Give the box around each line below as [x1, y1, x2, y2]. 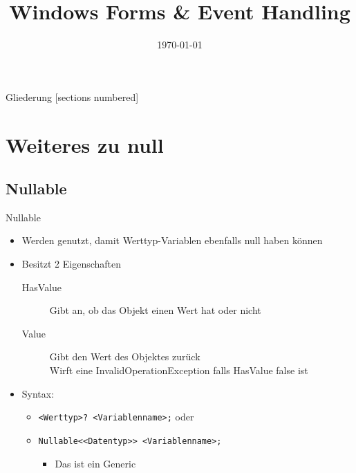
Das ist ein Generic [55, 456, 136, 470]
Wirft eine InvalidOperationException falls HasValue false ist [49, 363, 308, 378]
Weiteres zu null [6, 130, 164, 158]
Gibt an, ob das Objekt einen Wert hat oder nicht [49, 303, 261, 317]
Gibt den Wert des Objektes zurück [49, 349, 200, 364]
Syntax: [21, 386, 55, 400]
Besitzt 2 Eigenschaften [21, 257, 122, 271]
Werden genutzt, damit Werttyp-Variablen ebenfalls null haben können [21, 233, 323, 248]
